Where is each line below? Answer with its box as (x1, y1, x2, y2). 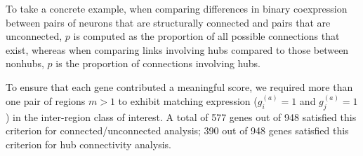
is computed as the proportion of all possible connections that (73, 29, 340, 43)
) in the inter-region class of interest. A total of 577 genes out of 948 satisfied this (6, 109, 357, 124)
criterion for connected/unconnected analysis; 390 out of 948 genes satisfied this (6, 123, 349, 138)
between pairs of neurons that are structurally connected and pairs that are (6, 15, 331, 29)
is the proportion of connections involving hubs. (55, 56, 260, 71)
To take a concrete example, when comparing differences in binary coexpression (6, 1, 348, 15)
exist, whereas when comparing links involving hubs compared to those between (6, 42, 349, 57)
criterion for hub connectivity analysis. (6, 136, 171, 151)
